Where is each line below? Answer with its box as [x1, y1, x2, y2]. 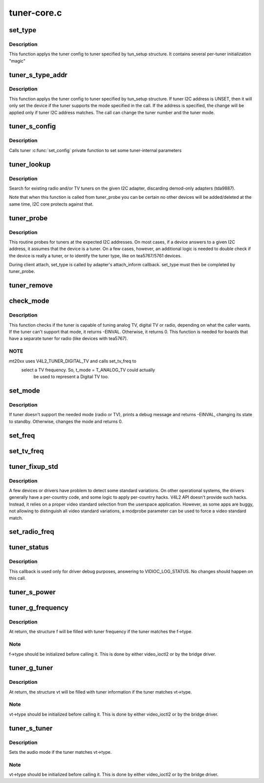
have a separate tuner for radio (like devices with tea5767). [9, 336, 128, 341]
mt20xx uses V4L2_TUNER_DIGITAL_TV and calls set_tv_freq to [9, 358, 136, 364]
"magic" [9, 58, 25, 63]
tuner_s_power [9, 588, 56, 596]
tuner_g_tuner [9, 664, 53, 672]
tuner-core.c [9, 7, 62, 18]
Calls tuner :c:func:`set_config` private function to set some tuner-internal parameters [9, 147, 182, 153]
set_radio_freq [9, 528, 55, 536]
